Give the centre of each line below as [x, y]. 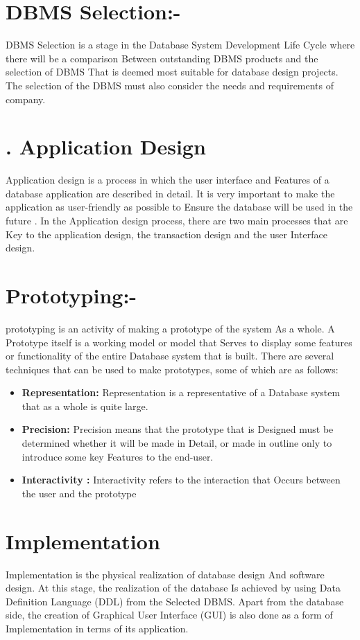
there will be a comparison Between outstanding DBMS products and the [162, 58]
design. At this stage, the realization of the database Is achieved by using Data [173, 588]
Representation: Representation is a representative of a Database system [181, 392]
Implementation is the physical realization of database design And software [165, 574]
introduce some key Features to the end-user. [118, 456]
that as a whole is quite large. [85, 406]
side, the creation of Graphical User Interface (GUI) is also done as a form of [169, 615]
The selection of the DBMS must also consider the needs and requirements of [170, 85]
